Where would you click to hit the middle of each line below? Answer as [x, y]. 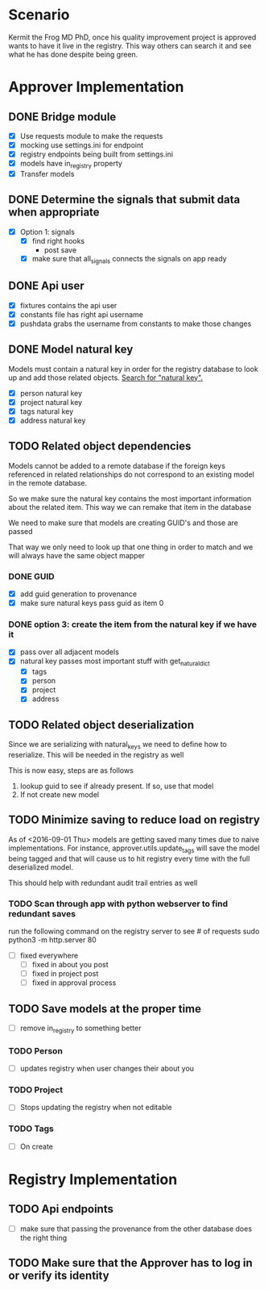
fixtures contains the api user [68, 305]
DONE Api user [46, 286]
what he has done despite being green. [73, 54]
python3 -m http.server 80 [52, 939]
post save [60, 250]
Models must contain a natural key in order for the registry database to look [134, 369]
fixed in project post [65, 974]
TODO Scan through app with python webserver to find [118, 904]
